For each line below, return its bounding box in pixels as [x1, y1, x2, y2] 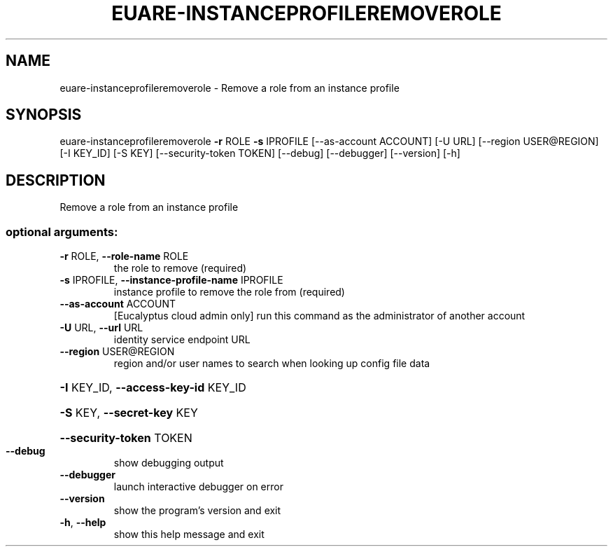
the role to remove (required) [113, 262, 247, 275]
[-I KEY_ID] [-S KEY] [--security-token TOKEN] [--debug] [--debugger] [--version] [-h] [59, 147, 460, 160]
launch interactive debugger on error [113, 481, 283, 493]
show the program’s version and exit [113, 504, 281, 517]
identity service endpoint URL [113, 333, 251, 346]
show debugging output [113, 457, 224, 469]
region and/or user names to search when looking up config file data [113, 357, 430, 370]
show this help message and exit [113, 528, 265, 541]
